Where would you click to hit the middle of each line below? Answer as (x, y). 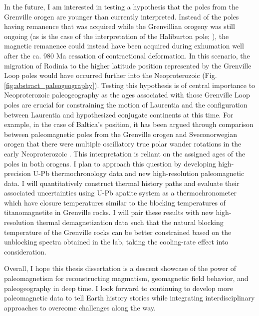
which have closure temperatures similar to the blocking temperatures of (115, 202)
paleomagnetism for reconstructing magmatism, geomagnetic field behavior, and (126, 278)
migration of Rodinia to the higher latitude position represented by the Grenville (128, 65)
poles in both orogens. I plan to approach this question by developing (110, 163)
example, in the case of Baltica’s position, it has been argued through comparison (129, 124)
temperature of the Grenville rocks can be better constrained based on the (118, 232)
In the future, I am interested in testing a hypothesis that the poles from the (121, 6)
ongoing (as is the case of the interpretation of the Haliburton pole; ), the (117, 36)
